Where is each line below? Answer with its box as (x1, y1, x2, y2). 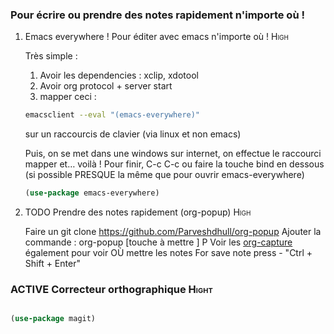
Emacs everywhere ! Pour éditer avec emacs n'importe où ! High (24, 31, 289, 43)
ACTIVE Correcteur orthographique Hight (10, 282, 213, 296)
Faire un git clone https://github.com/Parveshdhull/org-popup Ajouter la (24, 226, 322, 238)
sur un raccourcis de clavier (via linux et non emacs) (24, 128, 242, 140)
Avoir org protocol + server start (39, 80, 173, 92)
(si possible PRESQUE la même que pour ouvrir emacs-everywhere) (24, 169, 305, 181)
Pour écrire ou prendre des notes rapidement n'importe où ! (10, 8, 305, 22)
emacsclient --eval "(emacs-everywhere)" (24, 110, 201, 120)
